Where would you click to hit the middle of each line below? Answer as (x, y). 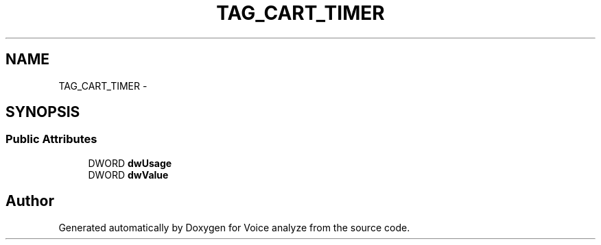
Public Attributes (51, 139)
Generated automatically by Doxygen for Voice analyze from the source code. (234, 227)
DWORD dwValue (128, 175)
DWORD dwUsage (130, 163)
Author (30, 201)
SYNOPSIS (43, 112)
